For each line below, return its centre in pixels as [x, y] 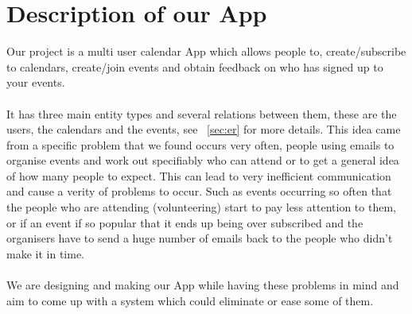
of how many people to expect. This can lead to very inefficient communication [199, 175]
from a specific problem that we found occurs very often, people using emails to [200, 144]
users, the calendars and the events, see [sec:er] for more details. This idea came [204, 129]
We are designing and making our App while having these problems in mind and [203, 285]
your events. [36, 82]
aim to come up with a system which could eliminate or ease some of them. [190, 300]
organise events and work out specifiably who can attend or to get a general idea [203, 160]
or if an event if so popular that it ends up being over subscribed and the [185, 222]
